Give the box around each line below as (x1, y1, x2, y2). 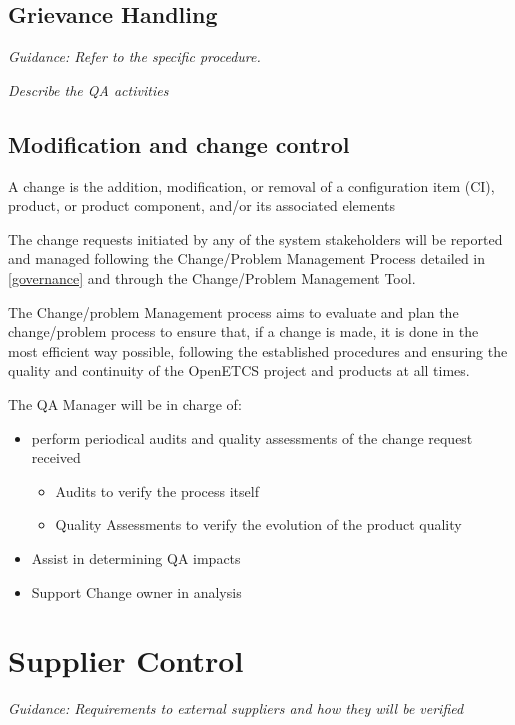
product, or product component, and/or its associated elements (8, 195, 396, 216)
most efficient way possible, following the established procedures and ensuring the (8, 340, 508, 361)
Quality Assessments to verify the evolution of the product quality (55, 514, 462, 535)
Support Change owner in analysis (31, 581, 242, 602)
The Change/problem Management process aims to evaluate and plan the (8, 301, 459, 322)
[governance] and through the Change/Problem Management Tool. (8, 267, 416, 288)
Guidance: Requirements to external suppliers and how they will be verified (8, 698, 464, 719)
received (31, 447, 81, 468)
